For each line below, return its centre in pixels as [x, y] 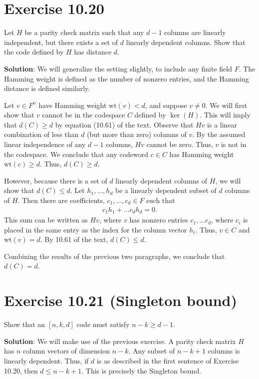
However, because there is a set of [56, 180]
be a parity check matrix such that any [84, 32]
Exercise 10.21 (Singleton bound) [121, 300]
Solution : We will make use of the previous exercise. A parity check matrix [120, 341]
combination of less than [41, 134]
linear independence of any [45, 144]
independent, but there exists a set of [61, 42]
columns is [224, 351]
